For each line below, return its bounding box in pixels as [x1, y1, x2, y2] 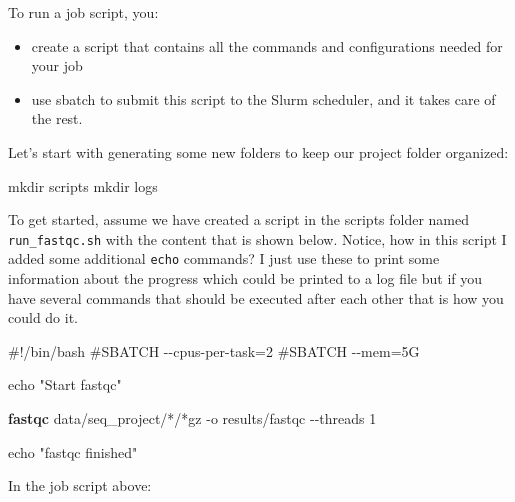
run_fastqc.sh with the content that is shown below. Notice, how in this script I [8, 228, 507, 249]
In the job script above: [8, 475, 152, 496]
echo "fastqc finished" [8, 441, 138, 462]
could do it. [8, 307, 79, 328]
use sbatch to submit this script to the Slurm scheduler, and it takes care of [31, 88, 496, 109]
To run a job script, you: [8, 2, 159, 22]
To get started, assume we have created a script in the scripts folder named [8, 209, 470, 230]
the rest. [31, 108, 83, 129]
